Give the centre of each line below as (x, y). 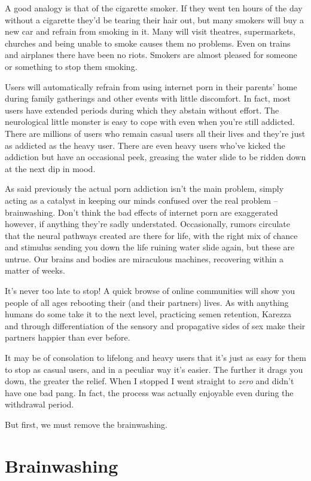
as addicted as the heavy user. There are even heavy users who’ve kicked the (145, 145)
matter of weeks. (35, 270)
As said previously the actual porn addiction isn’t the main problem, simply (144, 189)
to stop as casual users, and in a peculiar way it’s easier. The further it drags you (154, 369)
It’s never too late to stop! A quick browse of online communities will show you (150, 291)
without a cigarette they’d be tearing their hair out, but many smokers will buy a (155, 19)
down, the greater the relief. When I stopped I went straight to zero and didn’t (150, 381)
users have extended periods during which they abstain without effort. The (142, 110)
